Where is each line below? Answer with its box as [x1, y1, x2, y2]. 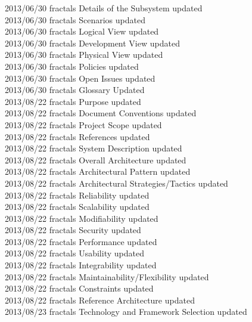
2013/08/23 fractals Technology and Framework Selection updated [5, 305, 247, 318]
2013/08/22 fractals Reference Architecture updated [5, 293, 195, 306]
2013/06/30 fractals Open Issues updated [5, 72, 155, 84]
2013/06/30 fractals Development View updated [5, 36, 180, 49]
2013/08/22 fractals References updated [5, 130, 150, 143]
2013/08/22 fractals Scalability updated [5, 200, 150, 213]
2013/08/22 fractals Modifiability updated [5, 212, 158, 224]
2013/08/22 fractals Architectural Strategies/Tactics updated [5, 177, 228, 189]
